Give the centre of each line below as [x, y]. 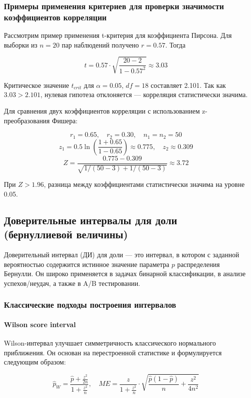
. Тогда [175, 44]
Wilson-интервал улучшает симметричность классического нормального [110, 342]
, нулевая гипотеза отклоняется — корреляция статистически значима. [144, 94]
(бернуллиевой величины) [66, 234]
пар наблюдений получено [100, 44]
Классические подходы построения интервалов [90, 305]
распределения [198, 264]
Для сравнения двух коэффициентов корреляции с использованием [102, 111]
